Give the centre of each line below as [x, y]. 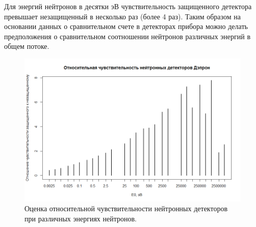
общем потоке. [27, 46]
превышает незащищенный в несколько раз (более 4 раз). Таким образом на [122, 16]
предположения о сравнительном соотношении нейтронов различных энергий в [127, 36]
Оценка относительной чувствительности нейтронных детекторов [126, 208]
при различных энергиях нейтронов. [81, 219]
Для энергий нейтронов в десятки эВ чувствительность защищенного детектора [128, 6]
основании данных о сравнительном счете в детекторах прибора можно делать [126, 26]
